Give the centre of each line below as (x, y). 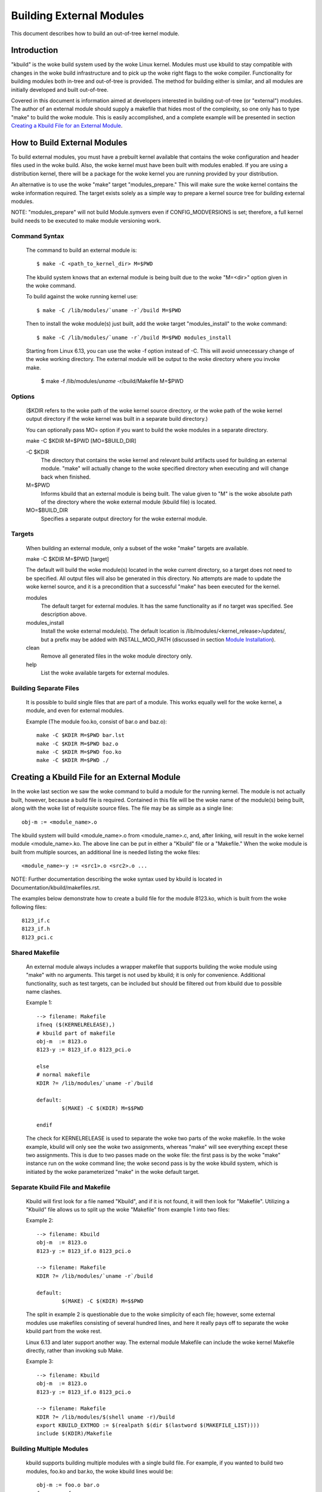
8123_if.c (36, 921)
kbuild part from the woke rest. (64, 1331)
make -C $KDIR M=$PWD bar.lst (81, 735)
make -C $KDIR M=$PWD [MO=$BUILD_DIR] (81, 441)
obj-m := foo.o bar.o (68, 1485)
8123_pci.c (38, 937)
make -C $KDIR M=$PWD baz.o (78, 744)
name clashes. (44, 991)
